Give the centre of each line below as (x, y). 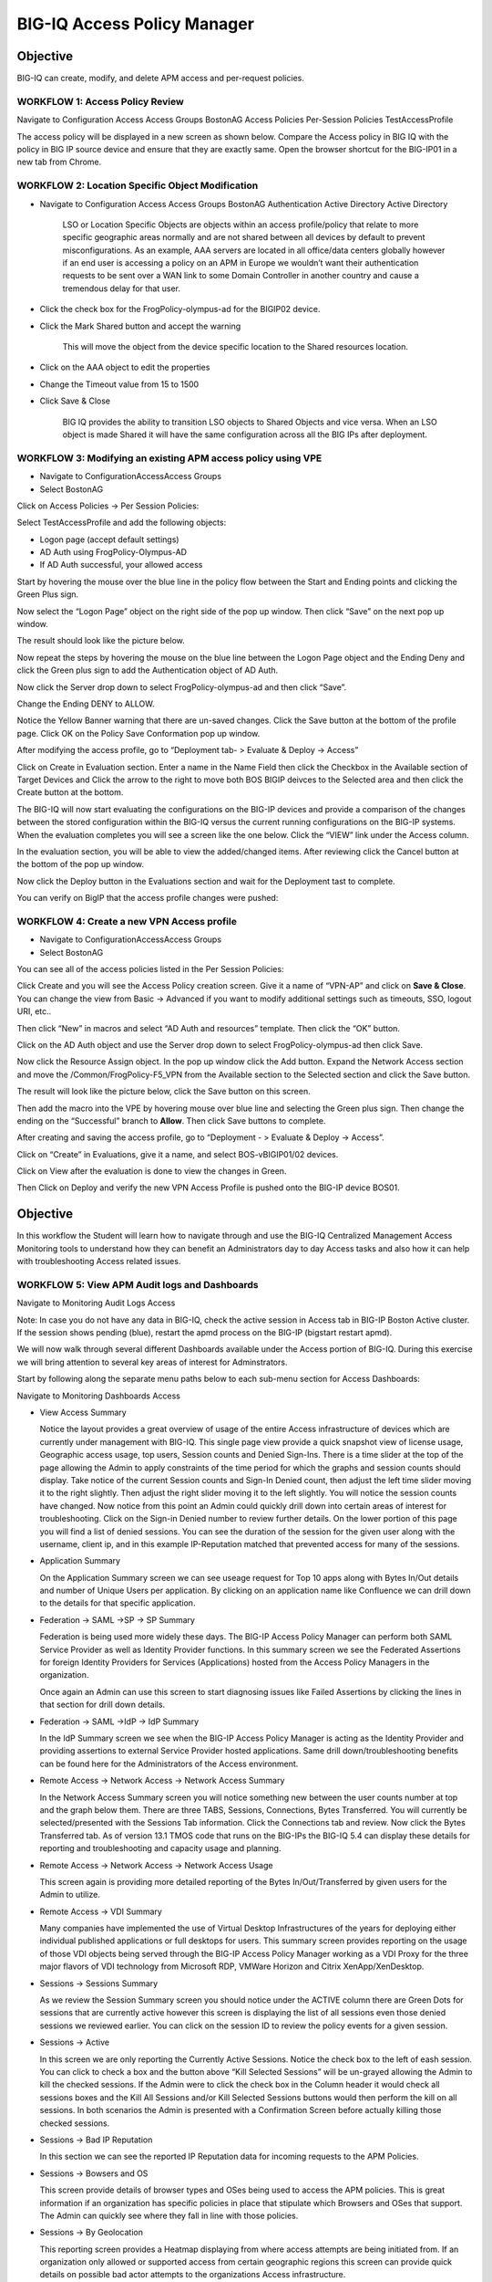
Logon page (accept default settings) (109, 539)
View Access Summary (83, 1413)
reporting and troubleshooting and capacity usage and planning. (160, 1848)
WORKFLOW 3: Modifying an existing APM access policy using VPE (169, 458)
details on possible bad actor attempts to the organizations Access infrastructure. (193, 2275)
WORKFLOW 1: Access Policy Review (100, 101)
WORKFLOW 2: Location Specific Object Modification (138, 185)
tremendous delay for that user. (122, 288)
